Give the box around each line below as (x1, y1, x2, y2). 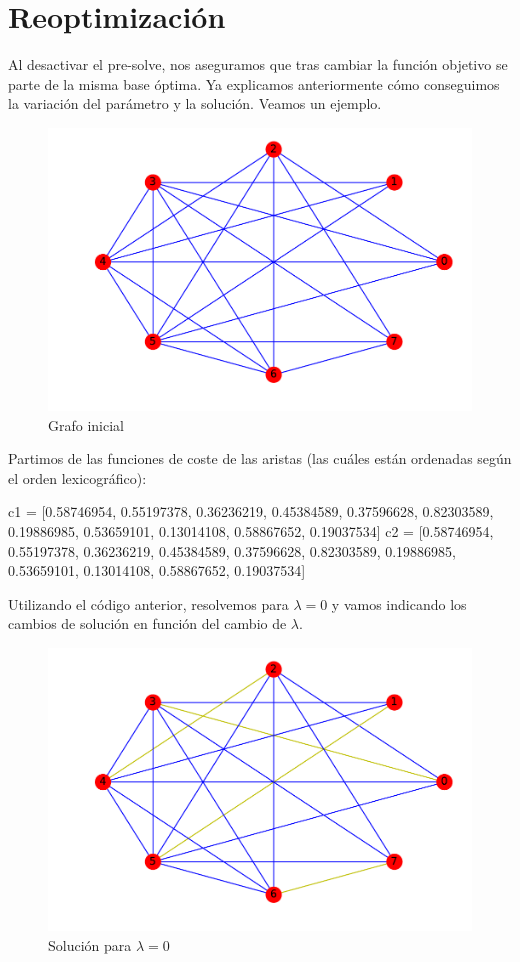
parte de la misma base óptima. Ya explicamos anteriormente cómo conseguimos (8, 73, 500, 94)
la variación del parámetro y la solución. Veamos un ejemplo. (8, 93, 382, 114)
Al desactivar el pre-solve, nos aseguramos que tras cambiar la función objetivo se (8, 54, 508, 75)
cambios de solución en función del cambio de (8, 613, 287, 634)
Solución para (48, 934, 132, 955)
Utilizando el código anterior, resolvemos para (8, 593, 289, 614)
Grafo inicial (48, 414, 124, 435)
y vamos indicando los (331, 593, 467, 614)
